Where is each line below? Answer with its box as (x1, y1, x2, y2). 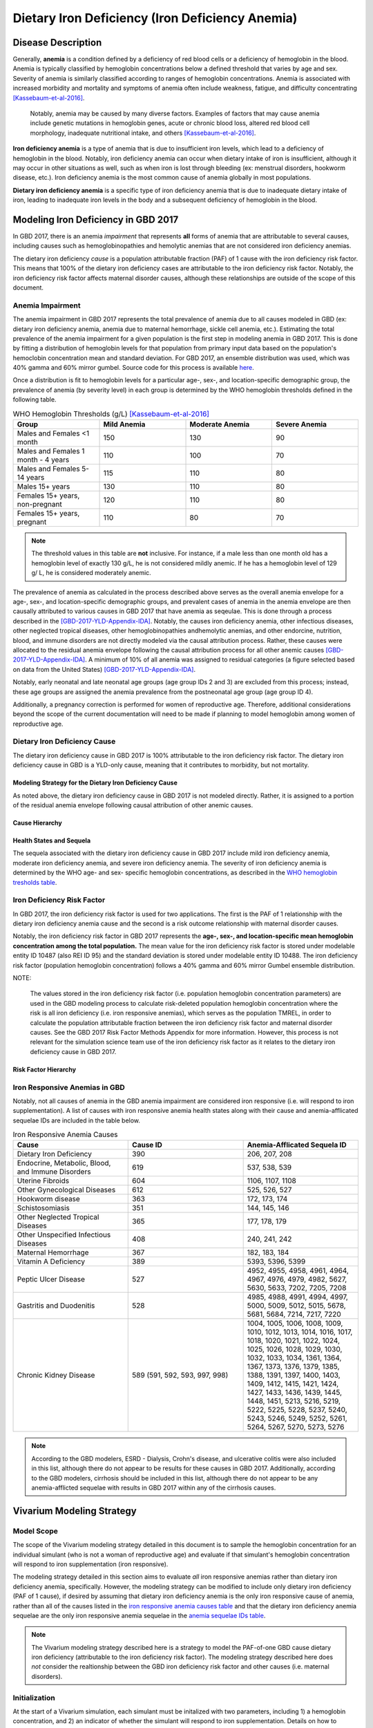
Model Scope (12, 1526, 59, 1536)
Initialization (12, 1693, 55, 1702)
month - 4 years (17, 455, 70, 464)
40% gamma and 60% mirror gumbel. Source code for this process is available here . (12, 364, 255, 372)
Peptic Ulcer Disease (17, 1275, 86, 1284)
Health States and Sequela (12, 836, 91, 845)
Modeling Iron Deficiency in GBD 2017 (12, 214, 179, 225)
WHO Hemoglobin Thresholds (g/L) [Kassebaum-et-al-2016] (12, 408, 210, 418)
